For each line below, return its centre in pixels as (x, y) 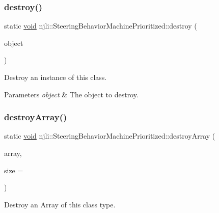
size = (14, 170)
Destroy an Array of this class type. (60, 204)
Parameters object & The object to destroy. (71, 94)
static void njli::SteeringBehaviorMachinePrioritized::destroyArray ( (110, 136)
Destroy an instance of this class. (56, 77)
